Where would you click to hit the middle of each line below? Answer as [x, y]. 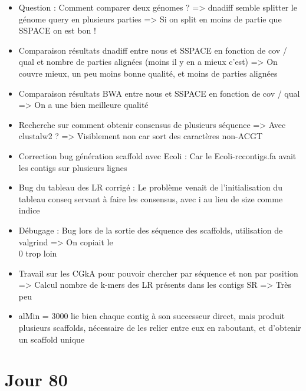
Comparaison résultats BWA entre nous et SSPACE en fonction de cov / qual [159, 93]
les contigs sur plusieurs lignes [73, 167]
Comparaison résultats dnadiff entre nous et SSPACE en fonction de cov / [153, 50]
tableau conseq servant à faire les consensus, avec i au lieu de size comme [151, 198]
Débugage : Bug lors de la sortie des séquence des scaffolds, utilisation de [151, 230]
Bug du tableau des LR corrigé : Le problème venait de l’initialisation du [150, 187]
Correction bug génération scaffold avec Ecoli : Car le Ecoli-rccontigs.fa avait [157, 155]
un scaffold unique [52, 339]
